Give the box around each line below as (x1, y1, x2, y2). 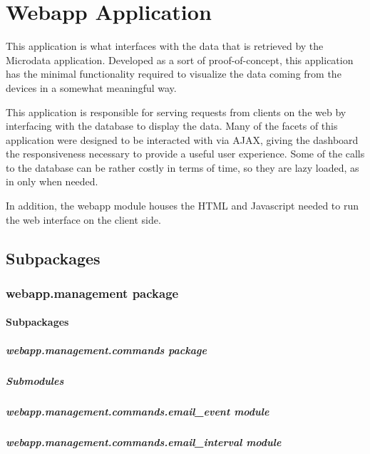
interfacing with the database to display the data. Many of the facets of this (6, 118, 338, 133)
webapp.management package (6, 284, 179, 301)
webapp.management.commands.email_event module (6, 403, 269, 418)
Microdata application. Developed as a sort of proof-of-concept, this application (6, 52, 354, 67)
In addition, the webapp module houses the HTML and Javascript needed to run (6, 198, 359, 213)
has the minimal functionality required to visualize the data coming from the (6, 66, 341, 81)
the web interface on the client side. (6, 212, 161, 227)
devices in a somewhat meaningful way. (6, 80, 177, 95)
